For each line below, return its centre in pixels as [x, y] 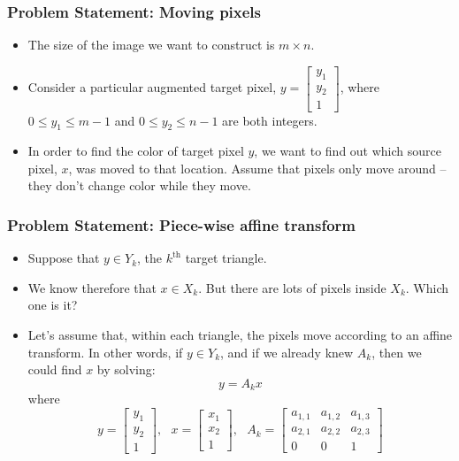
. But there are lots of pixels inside [292, 287]
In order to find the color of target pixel [136, 151]
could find [55, 369]
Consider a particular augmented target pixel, [152, 87]
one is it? [53, 305]
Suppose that [64, 258]
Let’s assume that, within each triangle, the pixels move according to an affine [240, 335]
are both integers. [270, 120]
